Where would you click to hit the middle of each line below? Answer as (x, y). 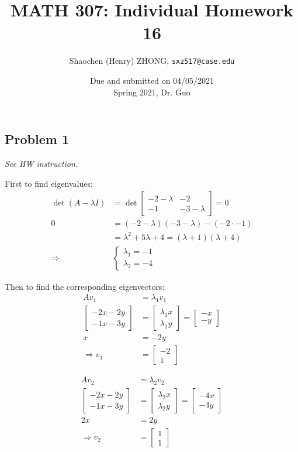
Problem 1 (37, 139)
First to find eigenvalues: (49, 183)
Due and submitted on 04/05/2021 (152, 80)
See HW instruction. (41, 163)
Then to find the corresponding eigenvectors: (85, 286)
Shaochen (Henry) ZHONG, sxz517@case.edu (152, 61)
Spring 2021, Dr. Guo (152, 92)
